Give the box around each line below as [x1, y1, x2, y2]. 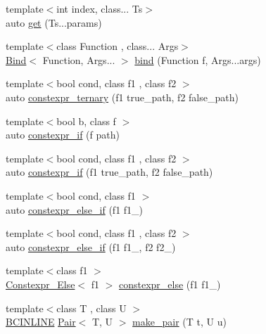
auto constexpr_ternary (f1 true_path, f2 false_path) [6, 89, 239, 104]
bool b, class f [56, 113, 116, 128]
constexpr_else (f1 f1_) [119, 276, 221, 291]
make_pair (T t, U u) [132, 314, 227, 329]
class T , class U [56, 300, 127, 315]
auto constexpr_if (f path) [6, 127, 120, 142]
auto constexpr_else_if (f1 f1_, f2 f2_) [6, 239, 176, 254]
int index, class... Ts [56, 1, 143, 15]
